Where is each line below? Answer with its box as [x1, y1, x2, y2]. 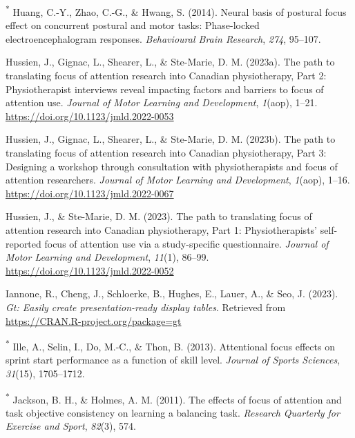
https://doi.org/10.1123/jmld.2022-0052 [6, 263, 174, 277]
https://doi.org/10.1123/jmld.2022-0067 [6, 186, 174, 200]
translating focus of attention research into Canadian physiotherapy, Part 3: [6, 146, 327, 159]
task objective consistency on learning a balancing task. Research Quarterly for [6, 405, 340, 419]
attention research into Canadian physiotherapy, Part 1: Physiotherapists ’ [6, 222, 318, 237]
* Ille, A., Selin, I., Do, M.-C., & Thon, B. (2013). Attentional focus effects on [6, 337, 335, 353]
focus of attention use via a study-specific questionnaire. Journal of [44, 236, 329, 250]
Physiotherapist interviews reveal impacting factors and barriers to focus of [6, 81, 324, 96]
